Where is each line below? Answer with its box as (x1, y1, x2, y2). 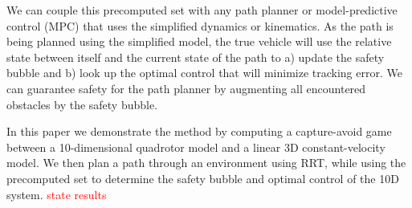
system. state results (6, 186, 107, 202)
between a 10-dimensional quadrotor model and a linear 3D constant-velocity (6, 138, 385, 155)
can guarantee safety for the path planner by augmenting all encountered (6, 80, 366, 96)
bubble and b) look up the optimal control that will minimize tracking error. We (6, 64, 402, 81)
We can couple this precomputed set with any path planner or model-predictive (6, 2, 398, 18)
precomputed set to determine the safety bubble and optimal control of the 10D (6, 169, 399, 186)
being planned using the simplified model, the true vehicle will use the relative (6, 33, 392, 50)
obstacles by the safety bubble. (6, 96, 158, 112)
